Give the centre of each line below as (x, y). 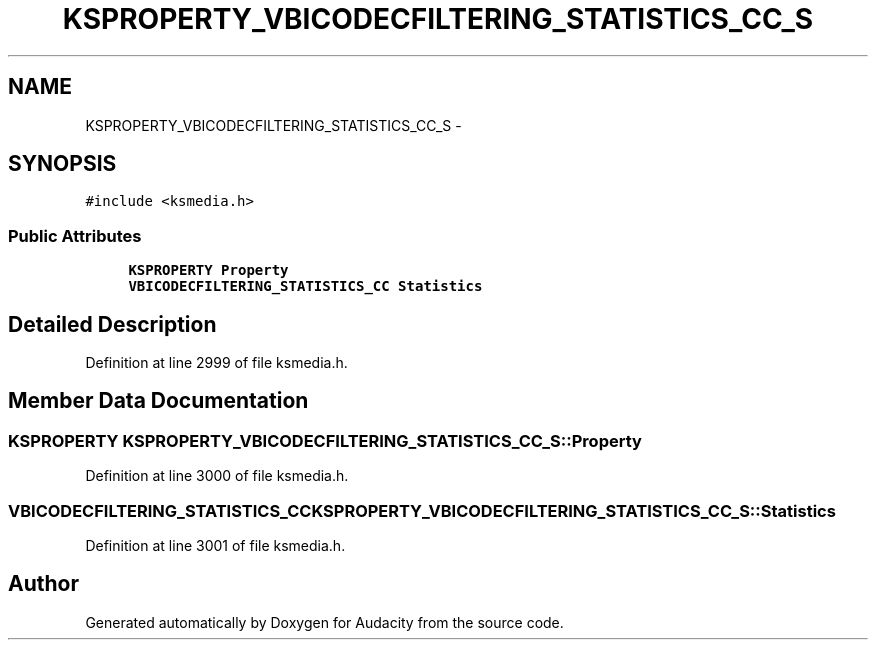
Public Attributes (75, 235)
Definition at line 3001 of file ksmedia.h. (215, 545)
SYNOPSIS (62, 164)
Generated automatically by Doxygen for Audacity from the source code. (324, 622)
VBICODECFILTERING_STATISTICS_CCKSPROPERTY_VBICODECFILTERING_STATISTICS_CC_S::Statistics (422, 510)
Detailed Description (112, 324)
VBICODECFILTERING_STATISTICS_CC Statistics (305, 286)
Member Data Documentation (158, 401)
